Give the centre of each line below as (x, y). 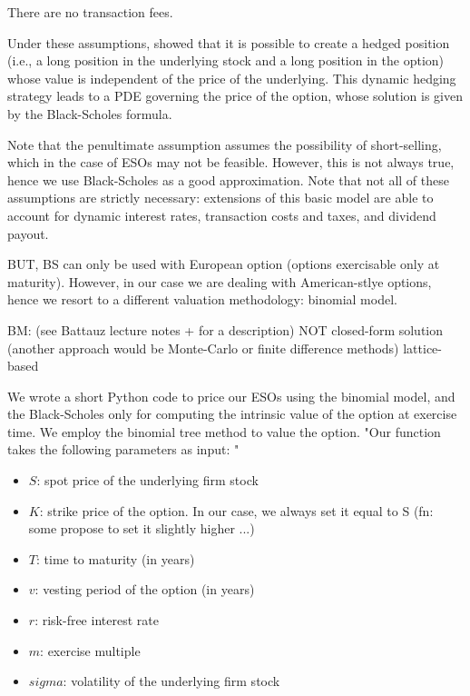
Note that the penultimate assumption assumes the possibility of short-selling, (225, 144)
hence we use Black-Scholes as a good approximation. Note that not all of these (228, 179)
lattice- (422, 348)
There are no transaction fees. (90, 12)
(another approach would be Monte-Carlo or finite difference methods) (203, 348)
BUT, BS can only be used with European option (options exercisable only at (224, 264)
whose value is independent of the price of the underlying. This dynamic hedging (232, 78)
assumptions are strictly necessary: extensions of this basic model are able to (220, 198)
